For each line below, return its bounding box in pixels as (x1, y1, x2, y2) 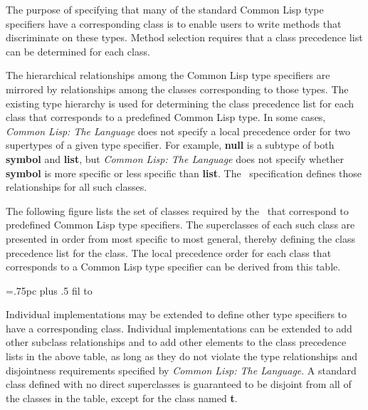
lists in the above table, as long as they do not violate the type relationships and (6, 349, 358, 364)
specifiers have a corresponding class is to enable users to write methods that (6, 16, 342, 31)
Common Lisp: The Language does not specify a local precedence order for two (6, 123, 350, 138)
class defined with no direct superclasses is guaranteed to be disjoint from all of (6, 377, 352, 391)
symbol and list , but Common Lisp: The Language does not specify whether (6, 151, 345, 166)
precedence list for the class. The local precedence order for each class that (6, 245, 332, 260)
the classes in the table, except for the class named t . (6, 390, 238, 405)
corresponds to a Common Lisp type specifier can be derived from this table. (6, 259, 341, 274)
